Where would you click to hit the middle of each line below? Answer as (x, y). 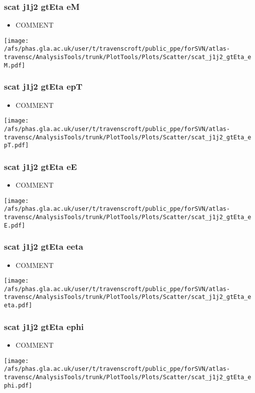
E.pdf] (15, 225)
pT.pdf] (17, 146)
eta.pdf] (18, 306)
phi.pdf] (18, 385)
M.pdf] (15, 65)
